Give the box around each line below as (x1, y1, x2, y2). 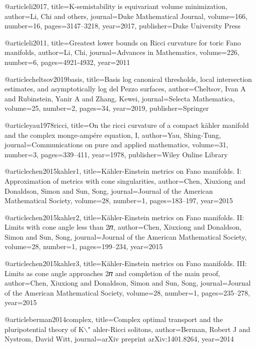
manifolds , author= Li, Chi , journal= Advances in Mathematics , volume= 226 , (4, 47, 239, 57)
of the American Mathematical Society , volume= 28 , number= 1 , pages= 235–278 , (4, 287, 250, 298)
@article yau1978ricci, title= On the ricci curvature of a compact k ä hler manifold (4, 119, 249, 130)
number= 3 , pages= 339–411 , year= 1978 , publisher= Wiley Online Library (4, 149, 228, 159)
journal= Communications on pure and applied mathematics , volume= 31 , (4, 139, 228, 150)
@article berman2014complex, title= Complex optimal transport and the (4, 314, 223, 325)
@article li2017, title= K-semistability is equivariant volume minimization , (4, 1, 227, 11)
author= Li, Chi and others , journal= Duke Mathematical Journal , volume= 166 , (4, 10, 247, 21)
